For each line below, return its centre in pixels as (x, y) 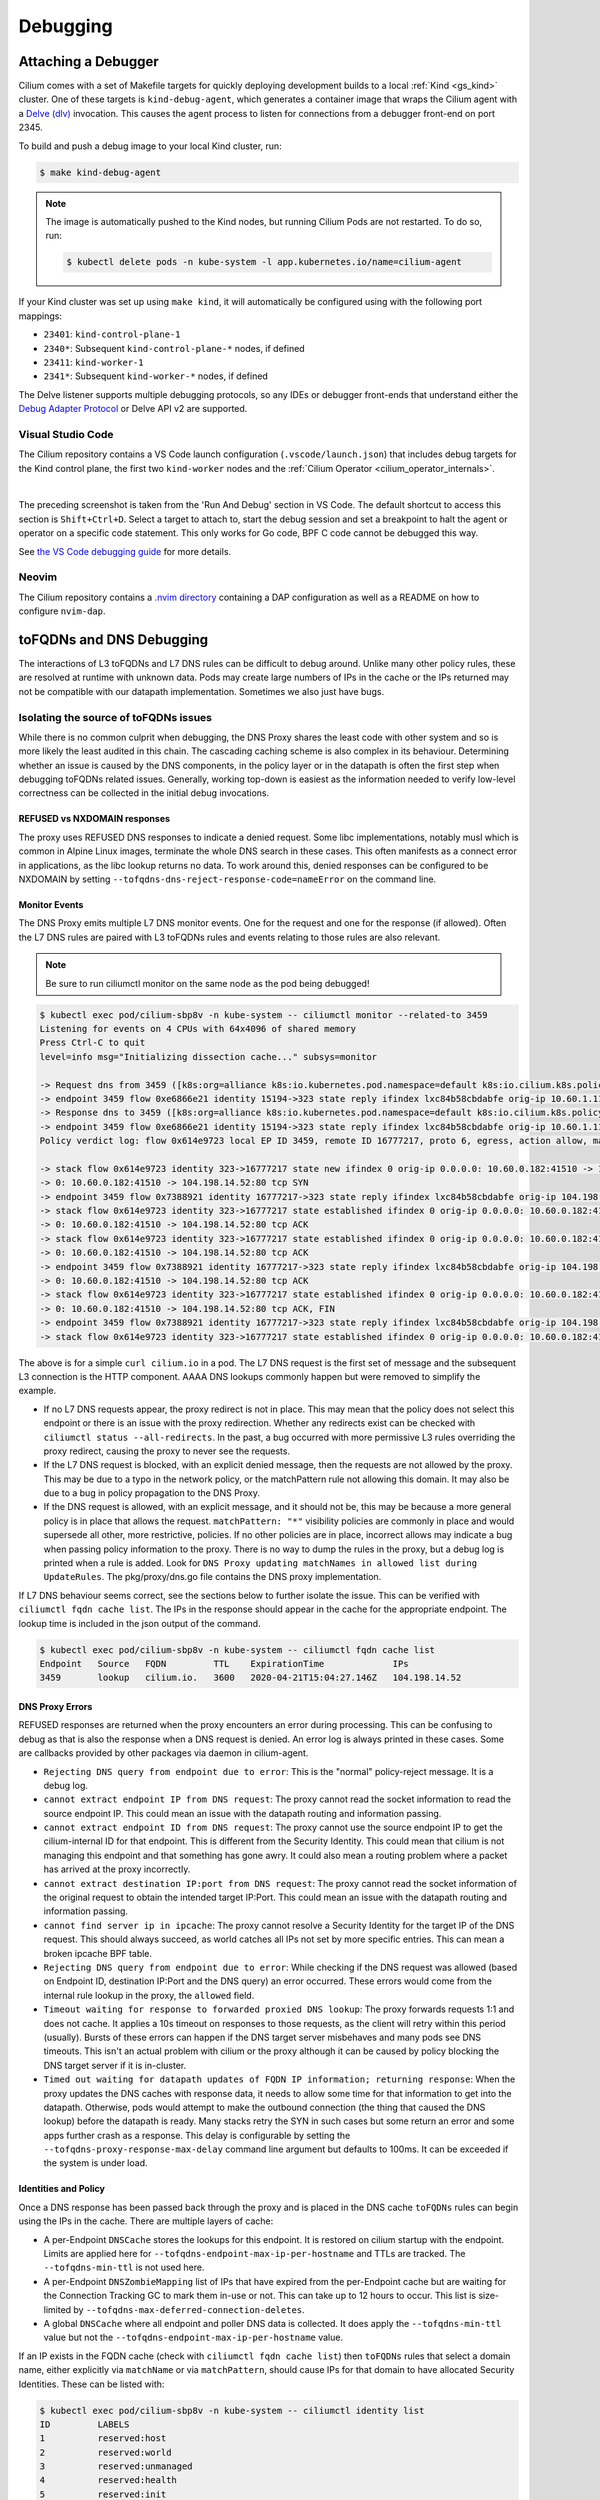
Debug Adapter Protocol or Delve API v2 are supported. (133, 409)
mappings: (40, 316)
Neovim (38, 577)
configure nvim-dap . (62, 611)
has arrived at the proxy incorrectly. (117, 1869)
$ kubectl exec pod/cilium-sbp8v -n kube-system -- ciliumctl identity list (232, 2410)
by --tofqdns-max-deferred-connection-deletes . (189, 2309)
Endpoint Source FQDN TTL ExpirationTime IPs (224, 1663)
